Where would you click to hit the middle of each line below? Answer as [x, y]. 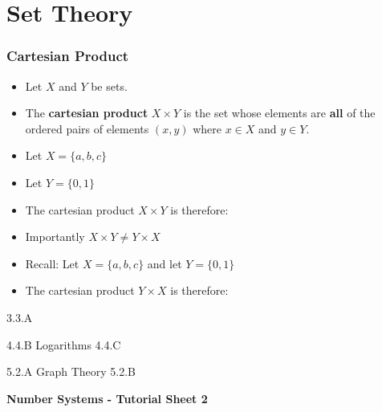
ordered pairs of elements [87, 128]
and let [165, 263]
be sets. [109, 86]
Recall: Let [52, 263]
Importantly [55, 237]
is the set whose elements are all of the [279, 113]
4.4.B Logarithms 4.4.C [64, 344]
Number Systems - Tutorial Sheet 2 [107, 398]
